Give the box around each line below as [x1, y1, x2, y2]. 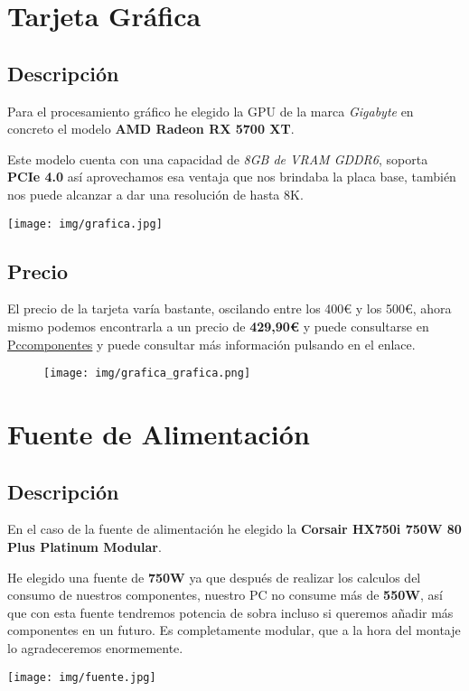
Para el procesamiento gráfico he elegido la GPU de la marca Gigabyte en [7, 101, 414, 120]
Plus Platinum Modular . [7, 537, 162, 556]
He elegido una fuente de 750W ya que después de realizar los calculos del [7, 567, 421, 586]
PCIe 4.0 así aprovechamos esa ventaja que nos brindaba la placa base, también [7, 167, 456, 186]
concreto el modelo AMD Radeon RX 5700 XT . [7, 119, 295, 138]
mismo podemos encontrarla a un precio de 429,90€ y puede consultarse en [7, 317, 429, 335]
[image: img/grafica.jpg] [7, 217, 163, 230]
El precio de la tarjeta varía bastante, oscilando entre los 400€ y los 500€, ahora [7, 299, 452, 318]
